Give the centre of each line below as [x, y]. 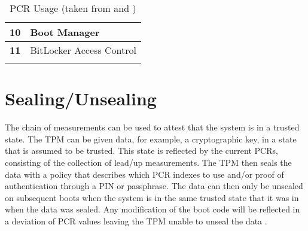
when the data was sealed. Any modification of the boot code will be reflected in [153, 209]
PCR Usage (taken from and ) [73, 8]
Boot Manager [65, 32]
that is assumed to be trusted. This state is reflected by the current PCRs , [141, 151]
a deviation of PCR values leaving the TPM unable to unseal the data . [136, 221]
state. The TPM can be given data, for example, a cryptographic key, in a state [151, 139]
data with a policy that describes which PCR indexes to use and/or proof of [144, 174]
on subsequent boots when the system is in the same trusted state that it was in [152, 197]
